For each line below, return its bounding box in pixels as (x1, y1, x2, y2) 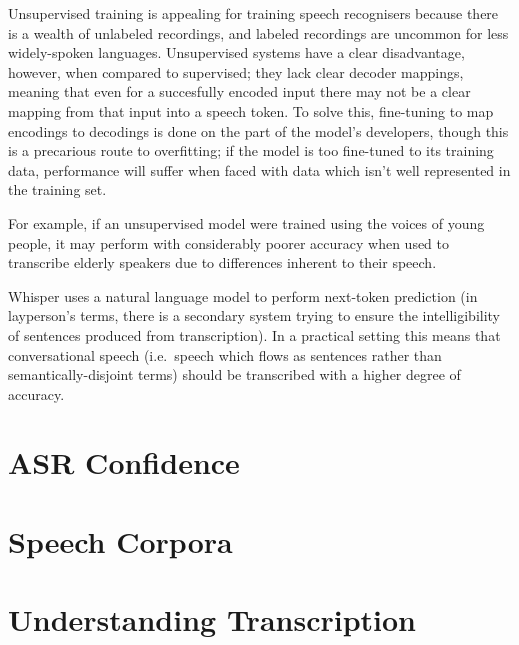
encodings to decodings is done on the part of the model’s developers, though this (8, 120, 509, 141)
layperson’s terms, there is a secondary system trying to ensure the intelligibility (8, 305, 500, 326)
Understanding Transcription (8, 599, 416, 640)
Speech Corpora (8, 520, 233, 561)
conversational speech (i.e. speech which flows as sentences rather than (8, 344, 442, 365)
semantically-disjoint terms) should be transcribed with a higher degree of (8, 364, 461, 385)
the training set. (8, 179, 107, 200)
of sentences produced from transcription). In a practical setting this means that (8, 324, 501, 345)
